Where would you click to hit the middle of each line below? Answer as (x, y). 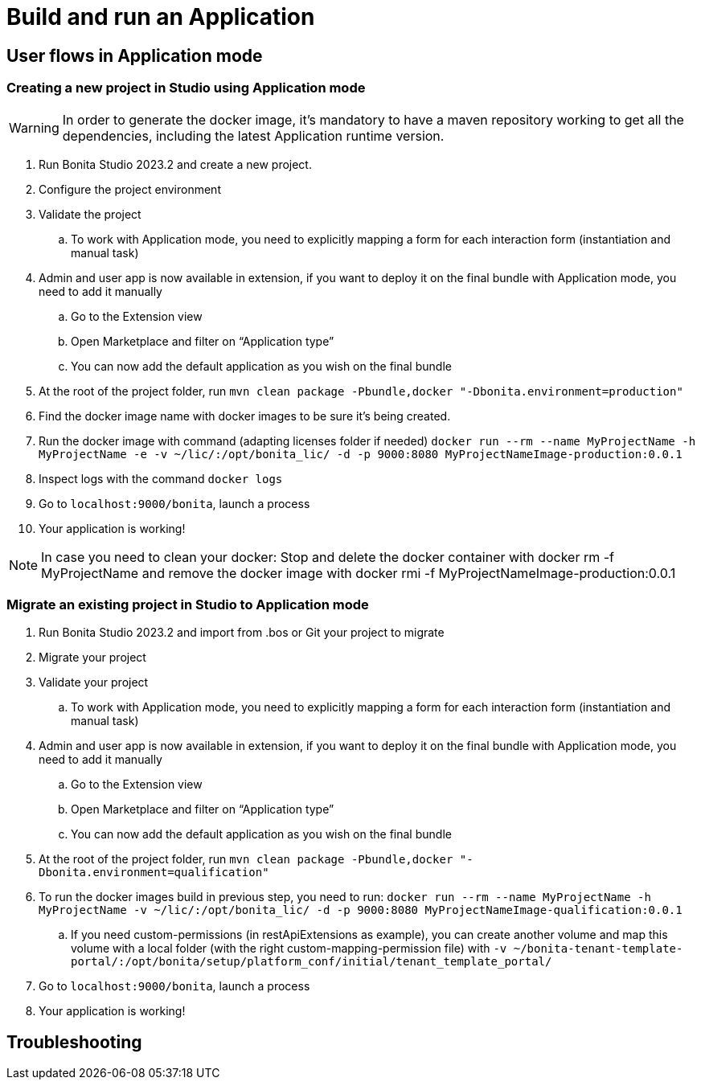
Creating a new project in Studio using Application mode (186, 88)
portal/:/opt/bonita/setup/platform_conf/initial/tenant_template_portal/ (312, 962)
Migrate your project (92, 658)
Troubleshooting (74, 1042)
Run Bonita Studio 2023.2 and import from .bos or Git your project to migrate (242, 633)
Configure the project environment (130, 189)
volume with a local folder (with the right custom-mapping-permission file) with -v (289, 949)
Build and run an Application (161, 17)
